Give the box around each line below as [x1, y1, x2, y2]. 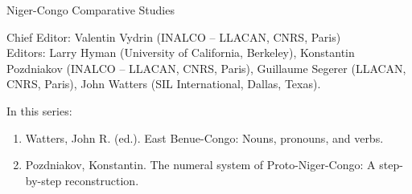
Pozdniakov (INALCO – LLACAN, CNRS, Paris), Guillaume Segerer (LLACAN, [6, 59, 406, 76]
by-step [25, 172, 62, 188]
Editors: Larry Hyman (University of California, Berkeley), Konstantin [6, 44, 355, 61]
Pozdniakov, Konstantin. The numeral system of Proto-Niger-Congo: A [25, 156, 376, 173]
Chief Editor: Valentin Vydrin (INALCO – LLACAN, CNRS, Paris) [6, 28, 341, 45]
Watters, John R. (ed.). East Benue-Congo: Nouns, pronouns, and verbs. [25, 129, 384, 146]
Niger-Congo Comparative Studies [6, 2, 175, 18]
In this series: [6, 102, 72, 119]
